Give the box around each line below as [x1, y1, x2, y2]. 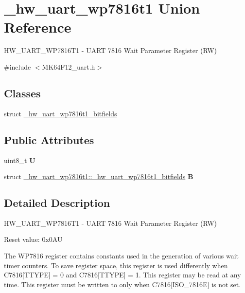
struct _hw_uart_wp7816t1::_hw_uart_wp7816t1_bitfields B [4, 171, 193, 182]
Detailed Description [4, 195, 110, 210]
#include [4, 61, 31, 72]
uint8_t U [4, 155, 35, 165]
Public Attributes [4, 132, 94, 147]
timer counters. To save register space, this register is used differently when [4, 260, 228, 270]
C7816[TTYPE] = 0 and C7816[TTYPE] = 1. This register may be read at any [4, 270, 241, 280]
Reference [4, 17, 71, 37]
